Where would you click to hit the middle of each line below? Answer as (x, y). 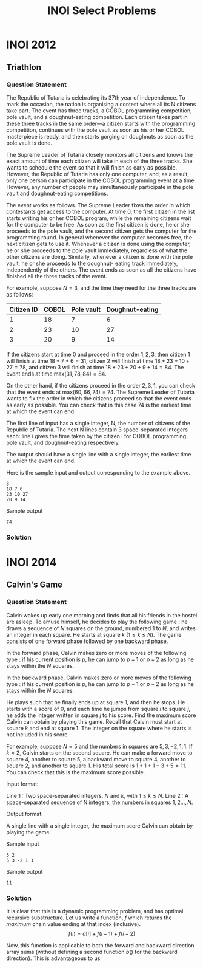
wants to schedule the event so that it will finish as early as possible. (92, 167)
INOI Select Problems (102, 11)
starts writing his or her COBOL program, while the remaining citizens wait (99, 218)
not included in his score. (38, 734)
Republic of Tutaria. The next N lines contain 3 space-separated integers (97, 430)
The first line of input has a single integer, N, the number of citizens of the (98, 423)
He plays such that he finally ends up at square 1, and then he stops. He (96, 702)
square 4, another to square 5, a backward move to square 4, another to (96, 759)
